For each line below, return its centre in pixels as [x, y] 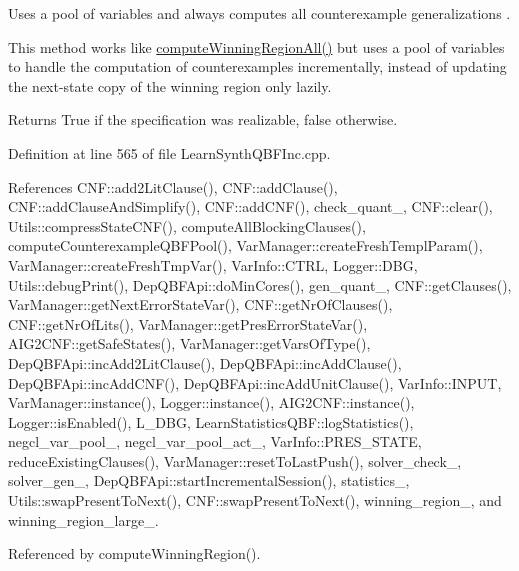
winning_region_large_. [83, 519]
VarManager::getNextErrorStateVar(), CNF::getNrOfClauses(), [200, 304]
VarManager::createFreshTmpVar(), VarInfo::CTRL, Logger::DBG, [213, 264]
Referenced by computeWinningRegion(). [134, 553]
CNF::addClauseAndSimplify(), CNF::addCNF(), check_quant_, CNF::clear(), [250, 206]
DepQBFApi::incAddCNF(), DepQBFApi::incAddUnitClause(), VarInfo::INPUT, [255, 382]
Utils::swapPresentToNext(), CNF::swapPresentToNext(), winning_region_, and [255, 500]
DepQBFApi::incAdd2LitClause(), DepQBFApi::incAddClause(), [205, 362]
